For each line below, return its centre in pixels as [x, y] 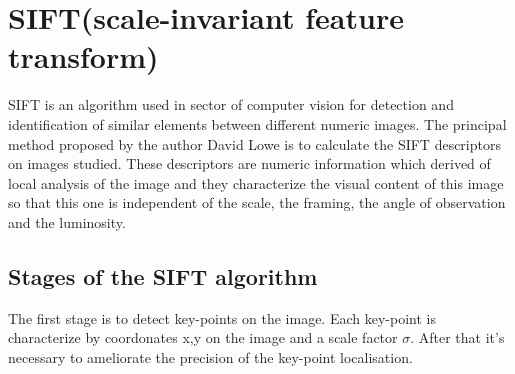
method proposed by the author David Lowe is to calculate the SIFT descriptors [254, 143]
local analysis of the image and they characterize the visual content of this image [256, 182]
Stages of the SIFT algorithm [163, 275]
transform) [83, 56]
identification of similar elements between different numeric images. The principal [257, 123]
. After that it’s [457, 337]
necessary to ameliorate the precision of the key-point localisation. [210, 356]
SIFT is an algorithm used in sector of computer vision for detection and [231, 104]
